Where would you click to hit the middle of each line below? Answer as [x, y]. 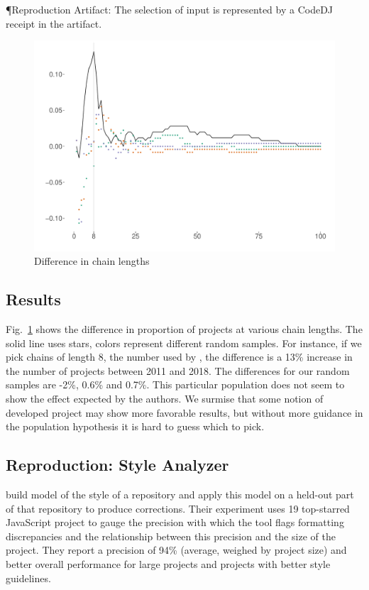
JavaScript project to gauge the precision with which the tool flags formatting [175, 522]
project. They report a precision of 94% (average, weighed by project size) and [176, 550]
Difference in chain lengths [92, 261]
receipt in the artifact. [54, 23]
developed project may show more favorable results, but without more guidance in [184, 412]
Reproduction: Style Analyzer [117, 465]
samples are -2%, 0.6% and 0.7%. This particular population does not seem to [175, 384]
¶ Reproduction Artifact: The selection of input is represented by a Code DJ [170, 9]
